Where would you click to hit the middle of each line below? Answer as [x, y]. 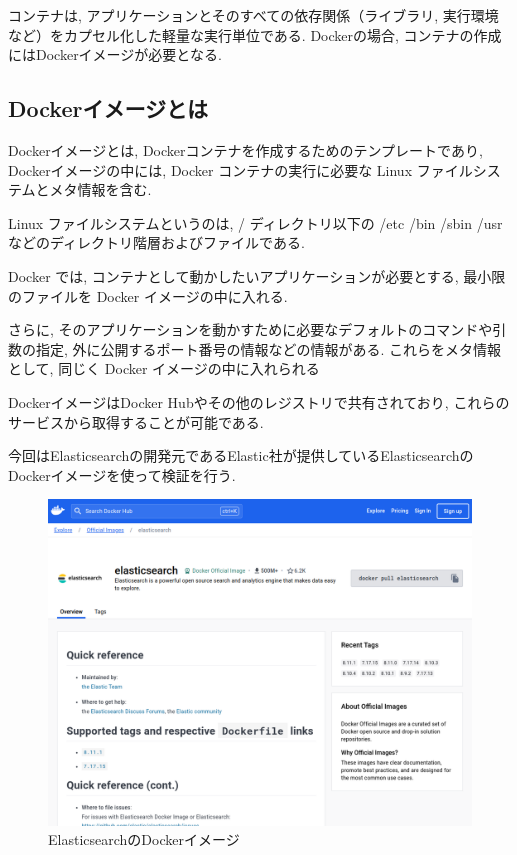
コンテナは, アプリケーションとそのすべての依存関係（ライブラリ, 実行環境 [253, 15]
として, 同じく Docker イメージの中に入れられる [164, 368]
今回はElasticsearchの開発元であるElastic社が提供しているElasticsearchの [241, 455]
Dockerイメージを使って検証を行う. [122, 474]
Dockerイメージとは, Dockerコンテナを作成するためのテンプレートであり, [245, 149]
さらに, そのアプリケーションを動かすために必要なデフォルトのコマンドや [250, 329]
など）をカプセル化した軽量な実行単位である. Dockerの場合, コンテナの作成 [255, 34]
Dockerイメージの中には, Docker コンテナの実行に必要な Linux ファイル [240, 169]
